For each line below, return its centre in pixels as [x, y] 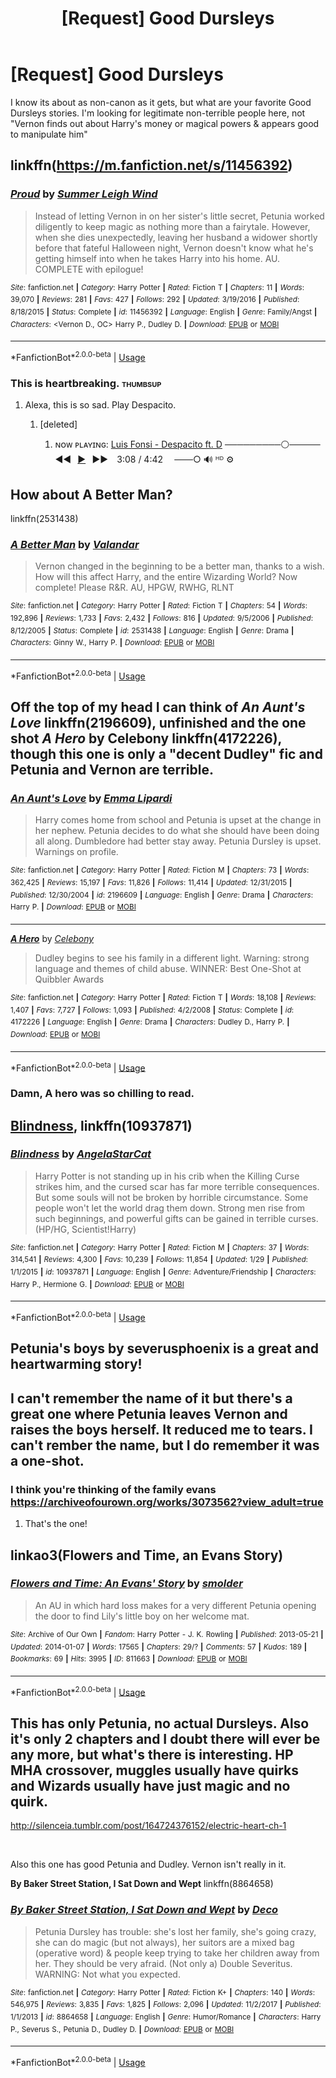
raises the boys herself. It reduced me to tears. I [161, 1429]
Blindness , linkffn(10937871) [101, 1125]
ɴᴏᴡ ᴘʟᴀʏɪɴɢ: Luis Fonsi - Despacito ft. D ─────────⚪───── [187, 444]
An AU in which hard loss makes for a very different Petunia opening [175, 1605]
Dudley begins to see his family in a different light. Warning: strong [172, 958]
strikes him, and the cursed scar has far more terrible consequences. [177, 1186]
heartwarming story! [76, 1364]
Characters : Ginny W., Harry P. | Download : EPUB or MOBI [112, 643]
